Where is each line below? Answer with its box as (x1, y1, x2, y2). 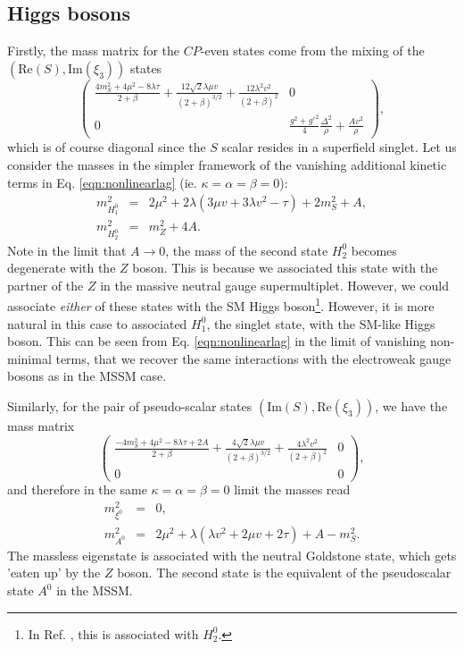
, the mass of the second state (165, 240, 328, 259)
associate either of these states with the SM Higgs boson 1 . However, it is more (7, 294, 435, 315)
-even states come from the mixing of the (200, 41, 425, 60)
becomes (351, 240, 397, 259)
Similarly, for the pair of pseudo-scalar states (7, 396, 253, 415)
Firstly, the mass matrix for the (7, 41, 180, 60)
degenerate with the (7, 258, 116, 277)
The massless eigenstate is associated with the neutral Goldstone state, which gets (7, 545, 457, 564)
